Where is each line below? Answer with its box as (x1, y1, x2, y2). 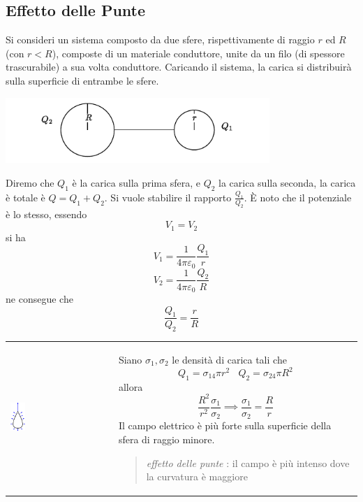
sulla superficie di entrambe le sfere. (6, 73, 159, 87)
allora (118, 379, 143, 394)
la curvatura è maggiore (146, 469, 248, 484)
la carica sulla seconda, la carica (218, 175, 356, 189)
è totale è (6, 189, 45, 204)
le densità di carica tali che (172, 352, 287, 366)
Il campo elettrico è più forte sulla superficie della (118, 418, 332, 433)
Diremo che (6, 175, 54, 189)
